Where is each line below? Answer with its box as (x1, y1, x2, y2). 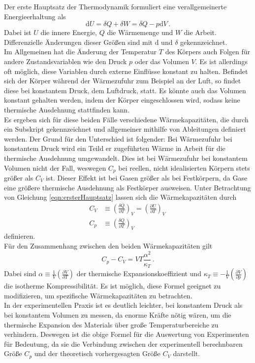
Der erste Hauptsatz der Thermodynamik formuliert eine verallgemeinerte (4, 1, 227, 11)
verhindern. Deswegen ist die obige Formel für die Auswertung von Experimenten (4, 329, 249, 339)
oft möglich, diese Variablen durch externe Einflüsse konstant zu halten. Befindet (4, 66, 248, 76)
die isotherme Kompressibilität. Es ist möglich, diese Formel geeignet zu (4, 281, 221, 291)
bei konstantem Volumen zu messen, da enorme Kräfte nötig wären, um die (4, 309, 231, 320)
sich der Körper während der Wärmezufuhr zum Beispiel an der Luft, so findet (4, 75, 241, 86)
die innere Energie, (40, 27, 97, 37)
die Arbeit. (184, 27, 217, 37)
